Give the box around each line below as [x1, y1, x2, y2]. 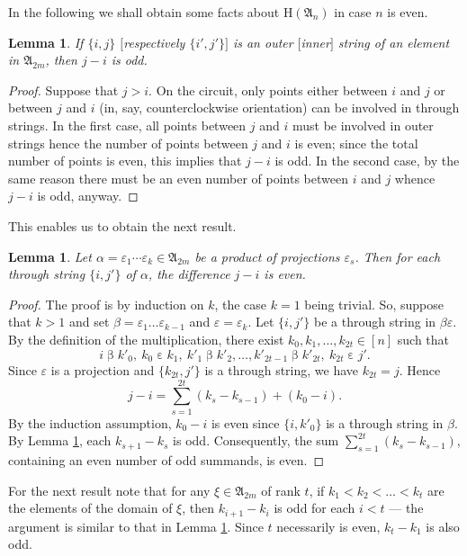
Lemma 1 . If [8, 32, 84, 51]
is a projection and [50, 360, 155, 379]
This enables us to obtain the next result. [8, 216, 237, 235]
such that [397, 329, 450, 348]
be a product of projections [194, 247, 340, 265]
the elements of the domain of [8, 498, 173, 517]
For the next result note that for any [8, 480, 211, 499]
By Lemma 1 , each [8, 431, 112, 450]
